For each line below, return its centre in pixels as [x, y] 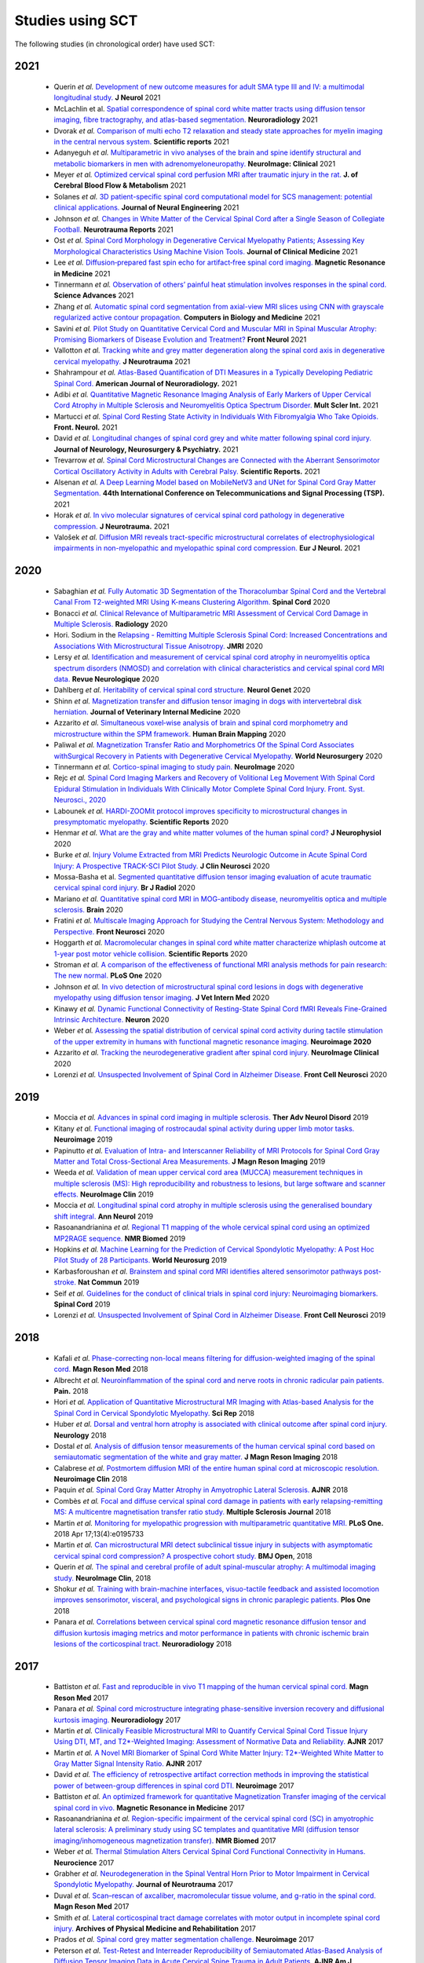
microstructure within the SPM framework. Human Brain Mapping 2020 [170, 733]
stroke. [65, 1282]
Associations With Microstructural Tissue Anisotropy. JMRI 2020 [158, 646]
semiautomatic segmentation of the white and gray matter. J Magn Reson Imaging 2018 [196, 1457]
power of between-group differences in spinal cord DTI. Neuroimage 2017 [174, 1786]
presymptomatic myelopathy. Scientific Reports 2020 [141, 821]
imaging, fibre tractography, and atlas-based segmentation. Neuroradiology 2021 [186, 120]
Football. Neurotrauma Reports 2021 [113, 230]
